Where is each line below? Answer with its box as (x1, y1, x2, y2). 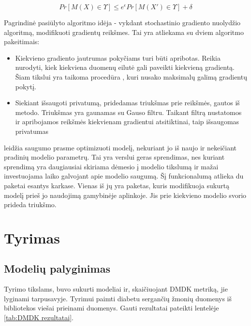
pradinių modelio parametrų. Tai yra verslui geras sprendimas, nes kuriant (4, 152, 225, 162)
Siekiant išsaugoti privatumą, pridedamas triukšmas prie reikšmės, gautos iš (15, 98, 240, 108)
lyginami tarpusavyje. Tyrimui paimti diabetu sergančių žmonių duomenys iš (4, 293, 232, 303)
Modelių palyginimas (4, 261, 110, 276)
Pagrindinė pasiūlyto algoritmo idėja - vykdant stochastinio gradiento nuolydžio (4, 17, 241, 27)
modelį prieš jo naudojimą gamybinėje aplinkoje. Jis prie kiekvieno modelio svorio (4, 190, 247, 200)
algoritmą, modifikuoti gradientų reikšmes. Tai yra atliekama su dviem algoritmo (4, 27, 244, 37)
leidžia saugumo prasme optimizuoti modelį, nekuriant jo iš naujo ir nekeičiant (4, 142, 237, 152)
